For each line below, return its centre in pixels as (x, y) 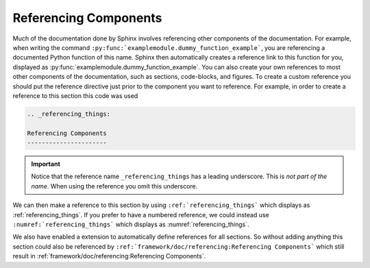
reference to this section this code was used (75, 95)
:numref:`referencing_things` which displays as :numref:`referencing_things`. (131, 224)
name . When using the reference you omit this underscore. (114, 186)
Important (46, 164)
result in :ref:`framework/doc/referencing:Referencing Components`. (109, 256)
